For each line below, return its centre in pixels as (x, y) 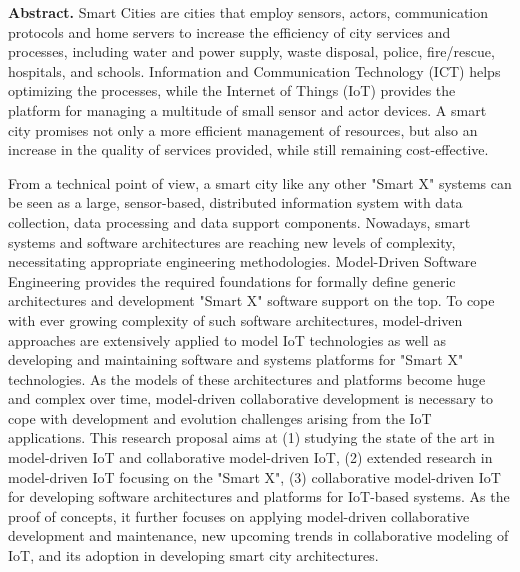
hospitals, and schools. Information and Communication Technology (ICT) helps (254, 70)
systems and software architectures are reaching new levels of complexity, (232, 241)
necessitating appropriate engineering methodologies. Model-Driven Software (242, 261)
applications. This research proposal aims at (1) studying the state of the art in (251, 437)
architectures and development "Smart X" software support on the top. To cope (251, 300)
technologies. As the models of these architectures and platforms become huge (247, 378)
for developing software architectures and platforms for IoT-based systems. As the (259, 496)
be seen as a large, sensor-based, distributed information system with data (235, 202)
